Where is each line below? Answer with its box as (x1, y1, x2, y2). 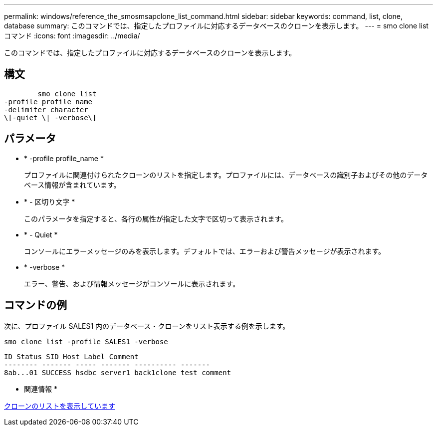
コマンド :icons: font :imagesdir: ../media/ (4, 31, 140, 40)
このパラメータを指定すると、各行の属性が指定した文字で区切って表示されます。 (24, 214, 288, 223)
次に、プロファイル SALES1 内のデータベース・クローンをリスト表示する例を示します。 (4, 321, 290, 330)
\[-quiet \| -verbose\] (4, 113, 97, 122)
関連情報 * (24, 384, 57, 393)
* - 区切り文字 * (24, 197, 75, 206)
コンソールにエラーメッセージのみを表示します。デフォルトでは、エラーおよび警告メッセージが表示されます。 (24, 246, 386, 255)
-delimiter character (4, 105, 88, 114)
